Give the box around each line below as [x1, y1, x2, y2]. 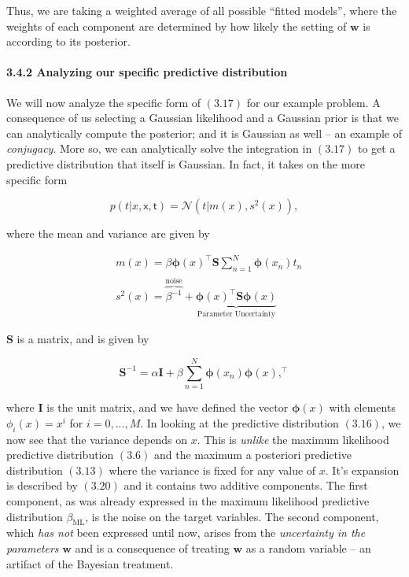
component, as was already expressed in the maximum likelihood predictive [6, 492, 370, 509]
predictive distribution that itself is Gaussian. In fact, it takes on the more [6, 155, 366, 172]
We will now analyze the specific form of [6, 94, 201, 110]
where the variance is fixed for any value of [109, 461, 316, 478]
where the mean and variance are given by [6, 225, 210, 242]
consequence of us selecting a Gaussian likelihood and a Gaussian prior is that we [6, 109, 400, 126]
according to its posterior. [6, 33, 131, 50]
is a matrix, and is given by [17, 331, 149, 347]
